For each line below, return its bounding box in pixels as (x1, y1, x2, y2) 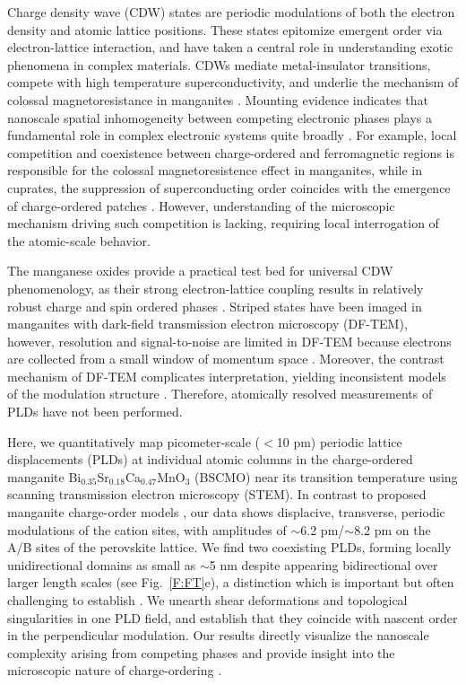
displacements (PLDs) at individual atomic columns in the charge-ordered (7, 450, 413, 469)
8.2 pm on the (354, 520, 431, 539)
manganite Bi (7, 467, 82, 486)
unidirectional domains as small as (7, 555, 196, 574)
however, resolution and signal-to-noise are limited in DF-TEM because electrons (7, 331, 452, 350)
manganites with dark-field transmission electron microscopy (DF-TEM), (7, 314, 408, 333)
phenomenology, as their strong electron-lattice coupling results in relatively (7, 278, 424, 297)
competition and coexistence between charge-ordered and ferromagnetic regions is (7, 143, 454, 162)
